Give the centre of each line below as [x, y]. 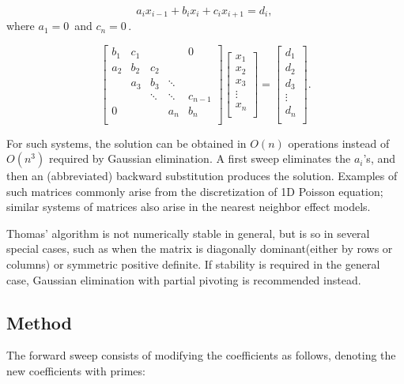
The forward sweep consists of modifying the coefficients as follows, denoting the [201, 355]
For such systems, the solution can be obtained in [126, 143]
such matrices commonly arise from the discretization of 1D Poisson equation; [195, 191]
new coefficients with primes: [76, 371]
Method [39, 322]
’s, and [379, 158]
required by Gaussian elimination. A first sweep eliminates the [200, 158]
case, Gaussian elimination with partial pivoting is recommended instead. [184, 279]
